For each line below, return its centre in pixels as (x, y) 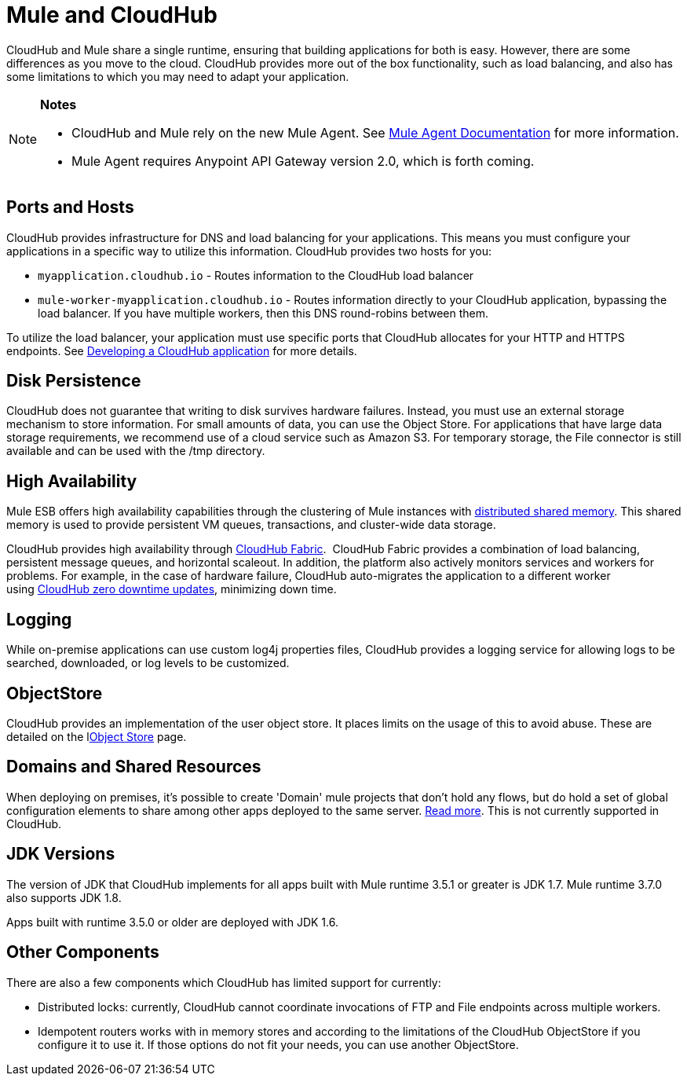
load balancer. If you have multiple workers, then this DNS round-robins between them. (263, 313)
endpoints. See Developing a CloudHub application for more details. (182, 350)
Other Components (83, 952)
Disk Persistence (74, 381)
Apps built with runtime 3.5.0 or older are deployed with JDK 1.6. (172, 922)
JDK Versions (61, 854)
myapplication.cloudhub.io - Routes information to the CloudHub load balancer (256, 275)
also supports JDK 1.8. (64, 897)
